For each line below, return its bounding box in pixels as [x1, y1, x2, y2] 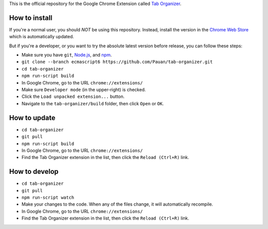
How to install [9, 13, 53, 22]
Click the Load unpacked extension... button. [21, 93, 125, 99]
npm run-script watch [21, 194, 74, 200]
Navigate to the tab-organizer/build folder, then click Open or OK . [21, 100, 164, 106]
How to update [9, 113, 56, 122]
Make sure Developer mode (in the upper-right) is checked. [21, 87, 146, 93]
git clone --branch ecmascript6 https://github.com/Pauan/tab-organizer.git [21, 59, 213, 65]
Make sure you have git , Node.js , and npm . [21, 52, 112, 58]
